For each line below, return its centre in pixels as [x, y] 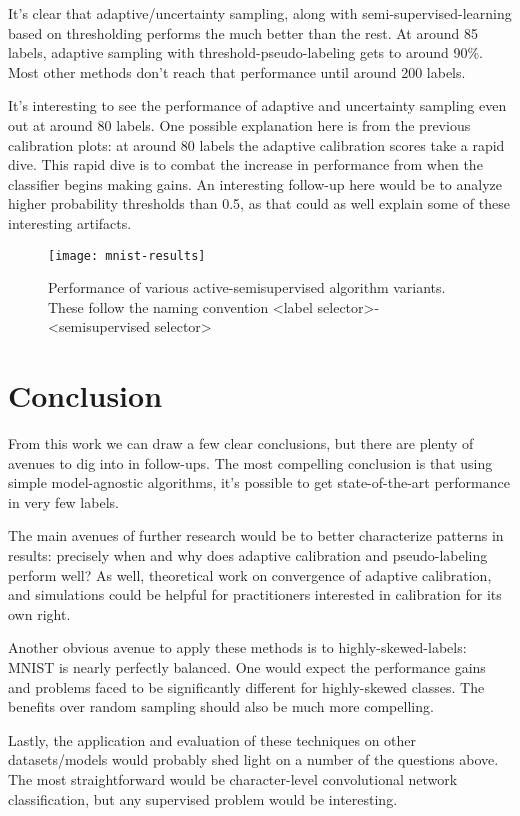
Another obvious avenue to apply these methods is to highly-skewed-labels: [237, 647]
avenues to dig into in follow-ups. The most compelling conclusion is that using [250, 462]
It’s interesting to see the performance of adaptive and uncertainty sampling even [257, 105]
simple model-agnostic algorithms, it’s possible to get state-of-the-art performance [259, 482]
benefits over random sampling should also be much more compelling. [221, 706]
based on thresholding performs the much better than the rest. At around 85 [243, 32]
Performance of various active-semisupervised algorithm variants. [247, 287]
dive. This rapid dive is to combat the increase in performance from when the [245, 164]
